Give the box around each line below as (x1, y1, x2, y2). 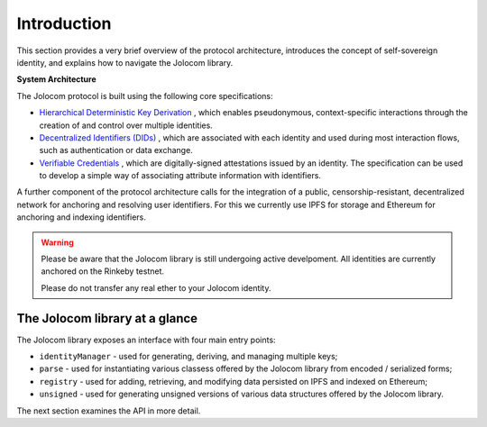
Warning (41, 237, 74, 248)
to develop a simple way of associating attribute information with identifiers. (39, 170, 322, 181)
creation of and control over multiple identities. (39, 120, 214, 131)
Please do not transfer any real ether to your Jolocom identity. (41, 282, 271, 293)
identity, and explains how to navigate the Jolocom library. (16, 57, 234, 68)
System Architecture (16, 74, 96, 85)
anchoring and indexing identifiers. (16, 212, 146, 223)
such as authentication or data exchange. (39, 145, 193, 156)
